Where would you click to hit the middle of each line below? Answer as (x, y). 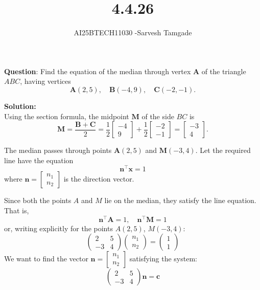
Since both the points (38, 200)
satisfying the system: (163, 259)
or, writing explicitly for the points (58, 228)
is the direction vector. (99, 179)
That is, (17, 210)
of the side (158, 116)
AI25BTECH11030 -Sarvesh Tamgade (133, 32)
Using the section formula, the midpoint (67, 116)
